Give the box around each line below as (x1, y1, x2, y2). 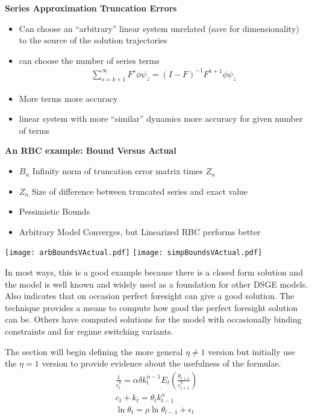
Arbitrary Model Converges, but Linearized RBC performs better (19, 225, 261, 238)
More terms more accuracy (19, 92, 118, 104)
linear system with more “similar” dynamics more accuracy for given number (19, 112, 303, 125)
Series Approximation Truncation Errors (5, 2, 177, 14)
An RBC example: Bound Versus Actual (5, 144, 176, 157)
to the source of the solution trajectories (19, 34, 167, 46)
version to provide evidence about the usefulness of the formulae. (42, 357, 281, 370)
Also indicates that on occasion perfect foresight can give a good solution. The (5, 289, 295, 302)
